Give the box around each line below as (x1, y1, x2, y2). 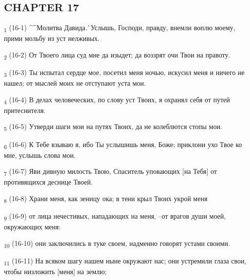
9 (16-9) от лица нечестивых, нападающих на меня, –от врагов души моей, (4, 211, 226, 222)
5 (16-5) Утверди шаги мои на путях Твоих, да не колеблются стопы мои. (4, 121, 222, 133)
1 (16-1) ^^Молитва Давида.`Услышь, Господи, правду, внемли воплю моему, (4, 22, 235, 34)
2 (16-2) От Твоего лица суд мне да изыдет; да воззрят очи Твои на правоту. (4, 49, 231, 61)
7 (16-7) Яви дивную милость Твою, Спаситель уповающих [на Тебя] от (4, 166, 217, 178)
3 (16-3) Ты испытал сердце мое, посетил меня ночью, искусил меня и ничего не (4, 67, 245, 78)
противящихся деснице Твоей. (4, 177, 93, 187)
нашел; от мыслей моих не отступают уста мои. (4, 78, 146, 88)
